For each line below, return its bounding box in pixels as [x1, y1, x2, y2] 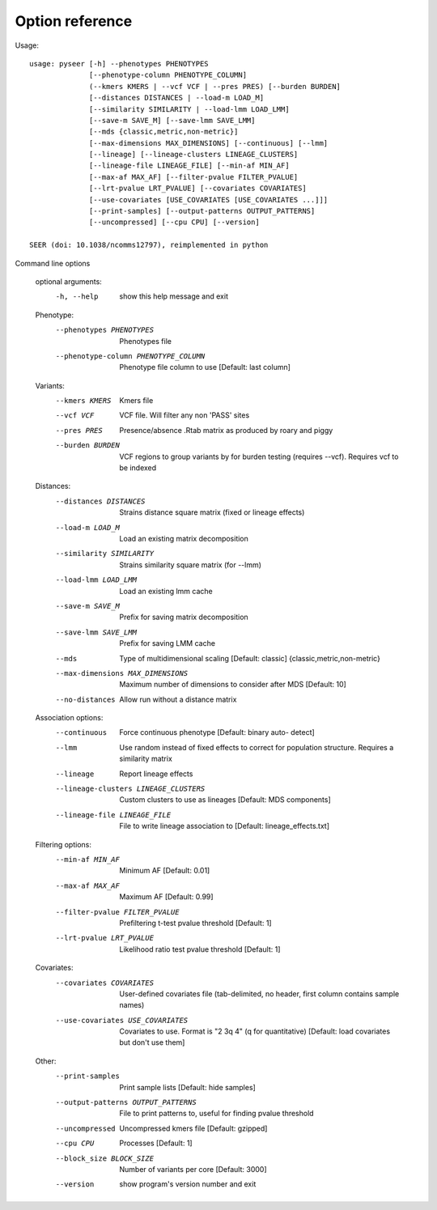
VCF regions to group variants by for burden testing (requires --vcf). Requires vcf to [119, 452, 399, 461]
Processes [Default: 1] [119, 1138, 193, 1148]
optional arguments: [35, 276, 103, 287]
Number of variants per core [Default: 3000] [119, 1164, 267, 1174]
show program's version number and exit [119, 1179, 257, 1189]
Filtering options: [35, 839, 92, 849]
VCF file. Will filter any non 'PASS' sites [119, 410, 250, 420]
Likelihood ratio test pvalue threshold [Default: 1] [119, 944, 281, 954]
